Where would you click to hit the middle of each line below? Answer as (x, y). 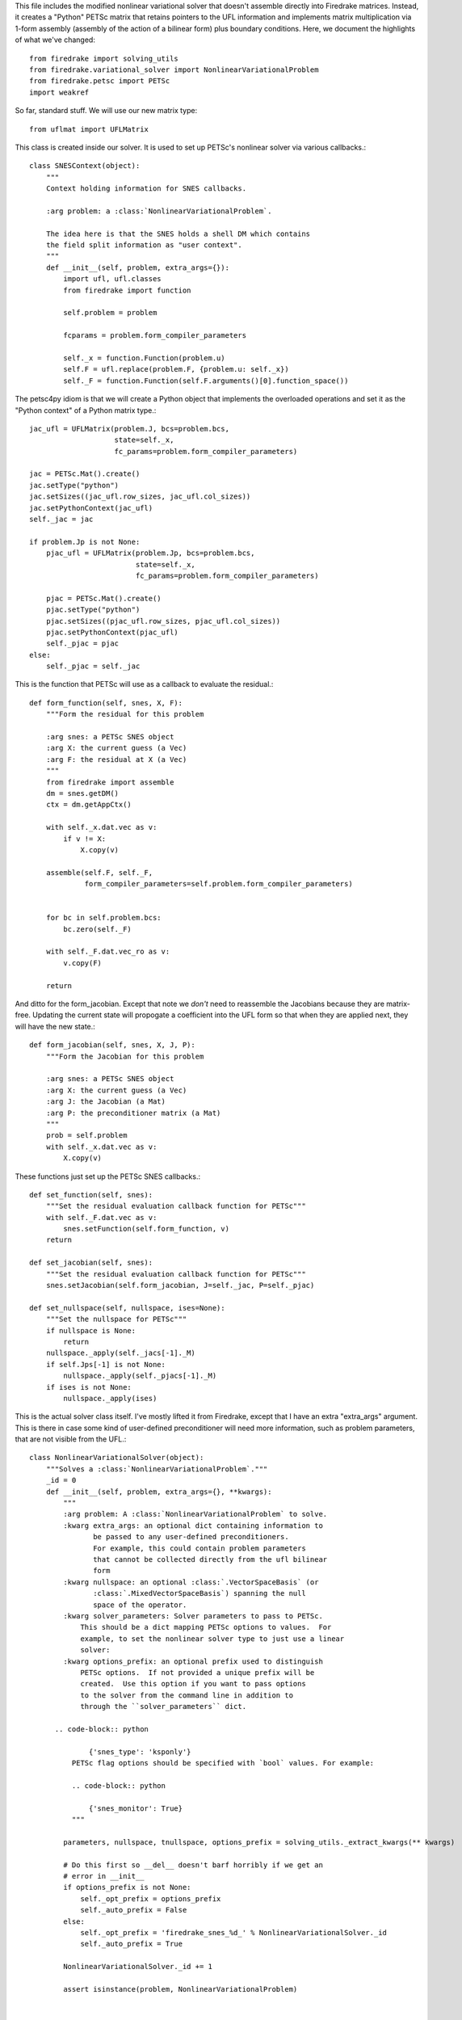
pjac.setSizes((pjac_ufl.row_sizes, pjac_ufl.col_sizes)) (163, 621)
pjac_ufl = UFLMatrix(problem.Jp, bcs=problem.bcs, (150, 553)
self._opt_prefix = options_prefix (151, 1898)
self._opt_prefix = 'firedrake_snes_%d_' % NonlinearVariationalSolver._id (234, 1932)
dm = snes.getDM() (82, 793)
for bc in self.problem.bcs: (103, 918)
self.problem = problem (110, 313)
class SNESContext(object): (85, 166)
